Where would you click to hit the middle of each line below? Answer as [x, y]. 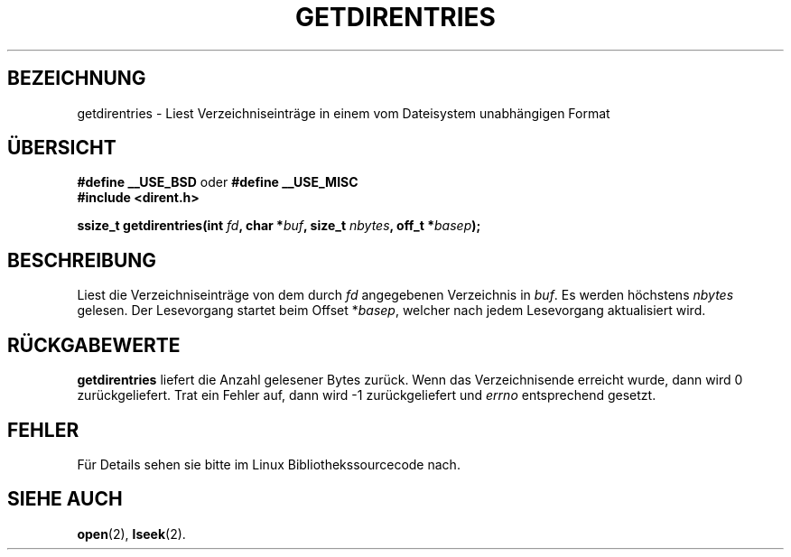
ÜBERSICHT [62, 148]
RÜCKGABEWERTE [94, 345]
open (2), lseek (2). [131, 534]
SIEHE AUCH [65, 499]
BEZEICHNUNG [77, 79]
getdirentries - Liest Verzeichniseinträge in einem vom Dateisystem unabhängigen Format [344, 113]
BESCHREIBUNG [82, 260]
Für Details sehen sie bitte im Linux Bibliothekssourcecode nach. [269, 464]
